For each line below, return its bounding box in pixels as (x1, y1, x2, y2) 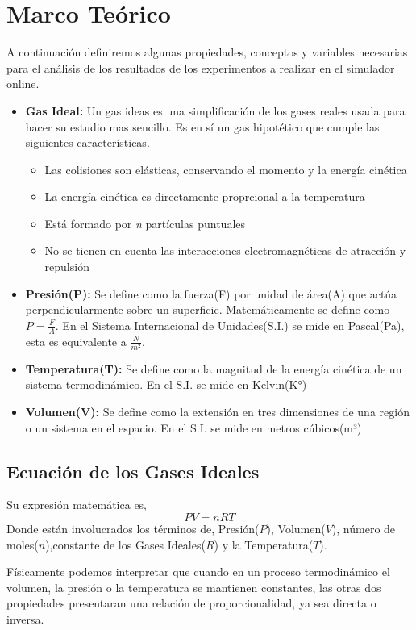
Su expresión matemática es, (6, 496, 148, 513)
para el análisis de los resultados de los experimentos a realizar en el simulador (6, 59, 395, 76)
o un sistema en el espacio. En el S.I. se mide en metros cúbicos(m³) (25, 419, 362, 436)
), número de (331, 519, 396, 536)
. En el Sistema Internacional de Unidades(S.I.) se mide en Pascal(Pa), (55, 316, 405, 333)
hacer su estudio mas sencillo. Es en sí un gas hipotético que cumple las (25, 118, 380, 135)
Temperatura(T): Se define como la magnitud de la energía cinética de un (25, 360, 402, 377)
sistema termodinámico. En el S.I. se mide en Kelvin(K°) (25, 376, 307, 393)
